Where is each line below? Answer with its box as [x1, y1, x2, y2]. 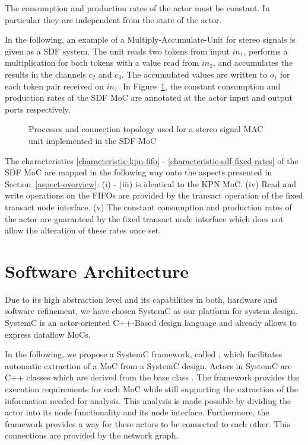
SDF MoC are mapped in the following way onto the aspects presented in [5, 166, 272, 178]
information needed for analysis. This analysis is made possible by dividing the [5, 394, 291, 406]
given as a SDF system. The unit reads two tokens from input [5, 44, 230, 57]
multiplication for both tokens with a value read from [5, 56, 199, 69]
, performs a [243, 44, 288, 57]
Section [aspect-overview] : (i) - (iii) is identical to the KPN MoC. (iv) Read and [5, 177, 296, 190]
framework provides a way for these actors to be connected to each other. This [5, 417, 290, 430]
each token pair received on [5, 79, 104, 92]
